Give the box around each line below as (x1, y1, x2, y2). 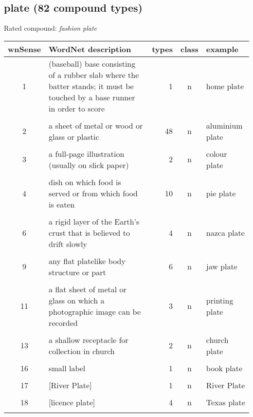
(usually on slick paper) (49, 159, 129, 171)
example (206, 43, 238, 55)
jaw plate (206, 261, 237, 272)
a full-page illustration (49, 148, 125, 159)
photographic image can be (49, 305, 141, 317)
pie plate (206, 187, 236, 199)
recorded (49, 317, 78, 328)
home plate (206, 80, 244, 92)
